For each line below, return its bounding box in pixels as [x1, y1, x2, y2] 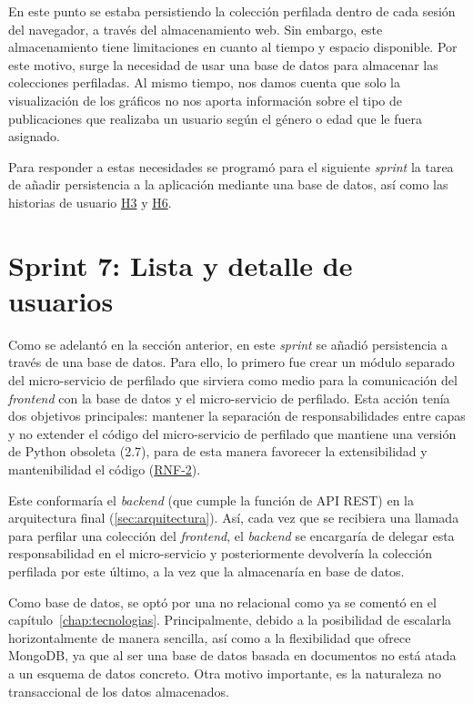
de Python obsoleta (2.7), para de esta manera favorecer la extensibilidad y [8, 442, 428, 461]
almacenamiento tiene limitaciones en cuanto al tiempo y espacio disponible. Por [8, 37, 458, 56]
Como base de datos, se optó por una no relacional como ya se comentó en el [8, 592, 437, 611]
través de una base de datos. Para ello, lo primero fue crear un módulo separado [8, 352, 455, 372]
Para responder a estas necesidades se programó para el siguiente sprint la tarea [8, 157, 454, 176]
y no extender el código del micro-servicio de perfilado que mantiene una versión [8, 423, 457, 443]
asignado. [8, 127, 60, 146]
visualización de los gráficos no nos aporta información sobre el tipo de [8, 90, 402, 109]
